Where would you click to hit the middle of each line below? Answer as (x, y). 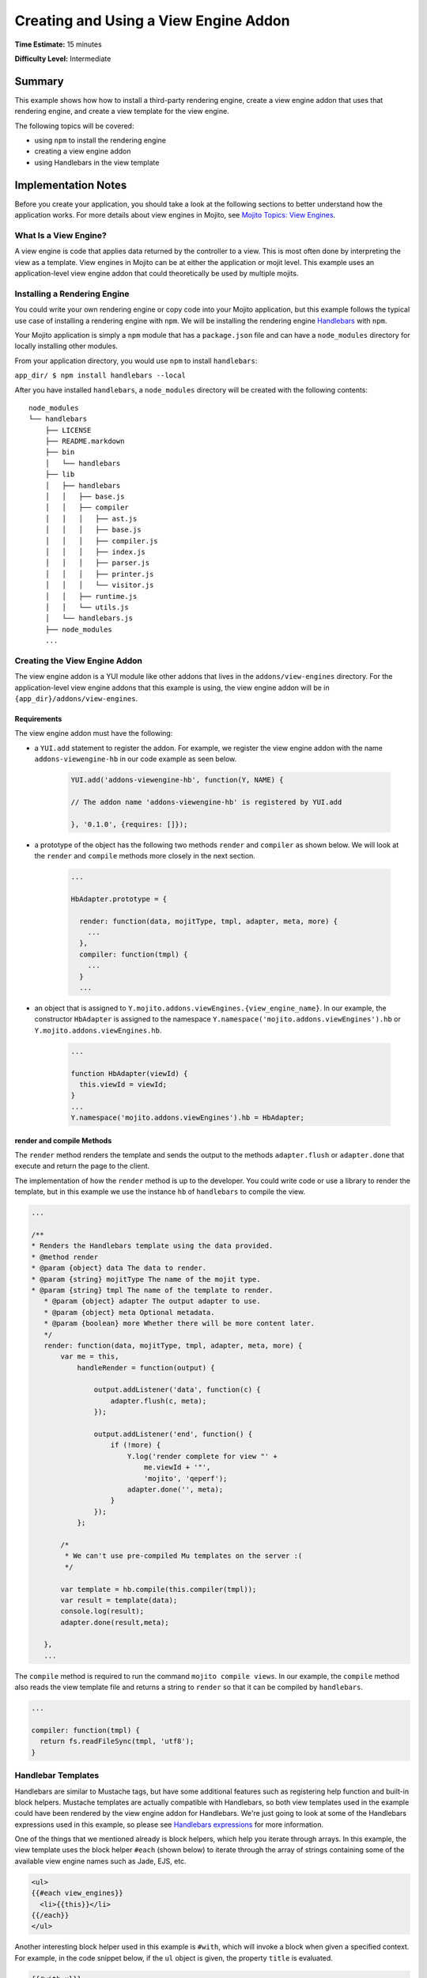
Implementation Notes (71, 185)
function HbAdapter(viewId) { (129, 1073)
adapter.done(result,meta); (115, 1622)
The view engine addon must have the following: (94, 733)
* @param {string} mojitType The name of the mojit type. (146, 1279)
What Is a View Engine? (60, 235)
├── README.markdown (85, 441)
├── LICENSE (68, 430)
